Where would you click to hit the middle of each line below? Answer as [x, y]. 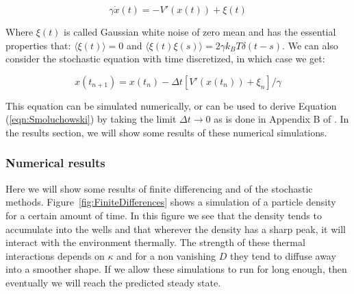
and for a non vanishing [166, 255]
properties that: [38, 45]
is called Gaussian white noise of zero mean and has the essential [200, 32]
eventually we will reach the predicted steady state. [113, 282]
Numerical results [55, 163]
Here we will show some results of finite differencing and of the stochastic [159, 188]
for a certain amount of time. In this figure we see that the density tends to [164, 215]
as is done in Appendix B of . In [281, 119]
